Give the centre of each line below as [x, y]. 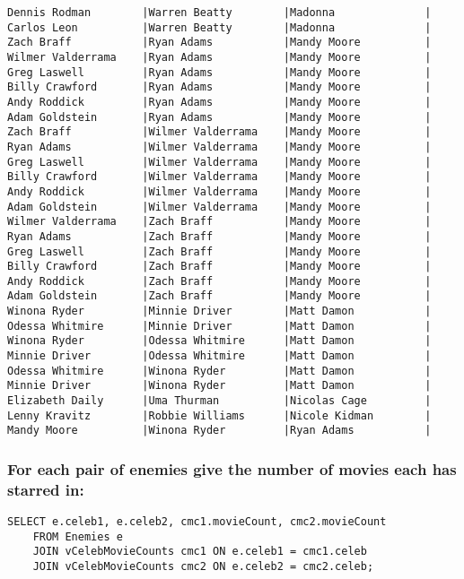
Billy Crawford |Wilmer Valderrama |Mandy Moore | [219, 177]
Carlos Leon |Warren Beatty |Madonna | [219, 27]
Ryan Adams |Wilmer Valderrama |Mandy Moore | [219, 147]
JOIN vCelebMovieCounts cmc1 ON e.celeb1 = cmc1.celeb [200, 552]
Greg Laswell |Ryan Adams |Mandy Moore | [219, 72]
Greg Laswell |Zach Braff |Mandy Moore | [219, 251]
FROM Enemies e [78, 536]
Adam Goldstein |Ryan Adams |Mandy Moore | [219, 117]
